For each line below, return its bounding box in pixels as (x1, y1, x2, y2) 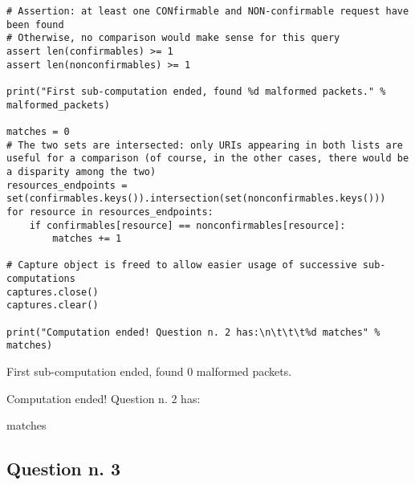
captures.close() (6, 286, 99, 298)
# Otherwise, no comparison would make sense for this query (6, 32, 340, 44)
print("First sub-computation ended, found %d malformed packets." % (6, 85, 386, 97)
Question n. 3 (6, 456, 121, 481)
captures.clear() (6, 300, 99, 312)
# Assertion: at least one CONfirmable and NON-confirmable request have (6, 6, 409, 17)
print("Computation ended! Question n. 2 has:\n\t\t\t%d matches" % (6, 326, 380, 338)
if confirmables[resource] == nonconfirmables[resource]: (29, 219, 346, 231)
